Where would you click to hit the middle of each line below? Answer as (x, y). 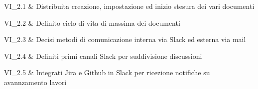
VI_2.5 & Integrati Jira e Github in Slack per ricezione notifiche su (107, 72)
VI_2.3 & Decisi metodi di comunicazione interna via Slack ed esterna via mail (125, 39)
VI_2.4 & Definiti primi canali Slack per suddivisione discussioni (103, 56)
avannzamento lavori (35, 82)
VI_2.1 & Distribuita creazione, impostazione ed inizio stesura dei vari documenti (129, 6)
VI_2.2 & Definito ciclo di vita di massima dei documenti (92, 22)
